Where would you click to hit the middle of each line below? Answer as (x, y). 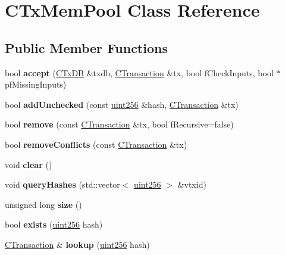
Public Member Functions (86, 47)
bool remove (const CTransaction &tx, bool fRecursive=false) (119, 124)
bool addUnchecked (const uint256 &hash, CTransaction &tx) (122, 104)
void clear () (29, 164)
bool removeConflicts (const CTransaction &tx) (96, 144)
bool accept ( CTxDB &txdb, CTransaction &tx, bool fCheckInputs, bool (139, 72)
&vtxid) (192, 184)
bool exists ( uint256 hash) (54, 224)
